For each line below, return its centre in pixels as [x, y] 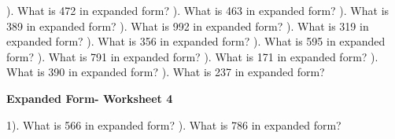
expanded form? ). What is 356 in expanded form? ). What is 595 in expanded [196, 41]
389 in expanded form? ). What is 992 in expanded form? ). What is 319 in [188, 26]
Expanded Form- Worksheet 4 [90, 98]
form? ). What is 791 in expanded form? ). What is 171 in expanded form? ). [192, 56]
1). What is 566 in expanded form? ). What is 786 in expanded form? [174, 124]
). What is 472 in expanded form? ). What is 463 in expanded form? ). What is [198, 10]
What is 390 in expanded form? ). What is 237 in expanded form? [166, 72]
